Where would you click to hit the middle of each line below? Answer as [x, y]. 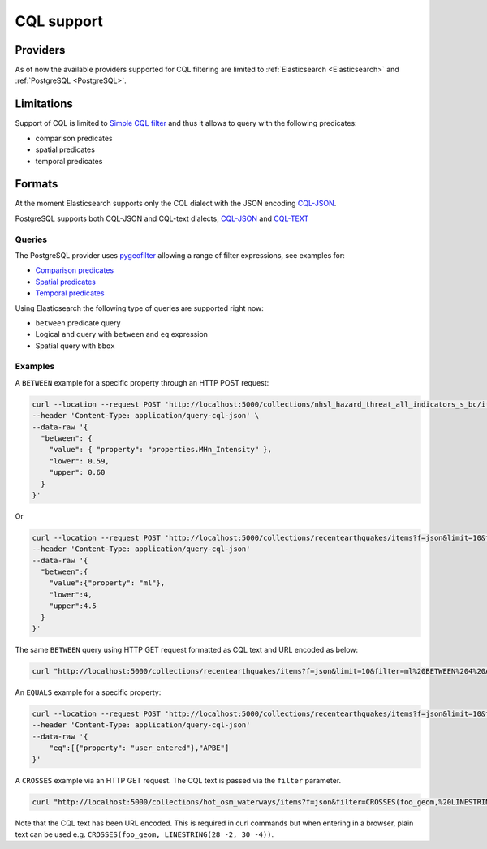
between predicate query [78, 323]
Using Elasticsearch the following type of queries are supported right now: [139, 308]
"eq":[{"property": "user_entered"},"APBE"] [139, 748]
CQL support [59, 21]
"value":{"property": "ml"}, [107, 583]
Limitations [44, 104]
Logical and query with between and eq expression [122, 334]
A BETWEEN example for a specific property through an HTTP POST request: [142, 382]
